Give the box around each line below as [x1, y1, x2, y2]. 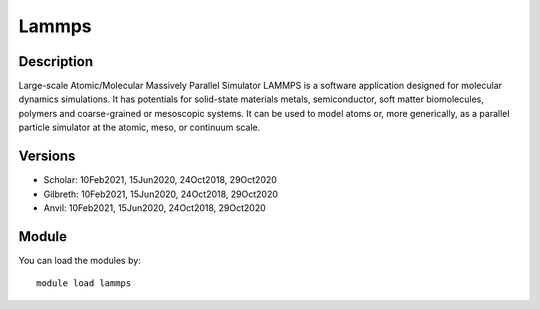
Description [18, 53, 94, 70]
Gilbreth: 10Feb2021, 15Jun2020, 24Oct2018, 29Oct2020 [43, 188, 279, 200]
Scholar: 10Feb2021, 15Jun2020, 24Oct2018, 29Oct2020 [43, 174, 277, 186]
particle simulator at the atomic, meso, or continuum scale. [18, 121, 261, 134]
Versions [18, 148, 76, 165]
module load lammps [36, 278, 132, 289]
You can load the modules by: [18, 254, 142, 266]
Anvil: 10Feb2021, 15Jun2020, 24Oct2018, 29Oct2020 [43, 201, 267, 214]
